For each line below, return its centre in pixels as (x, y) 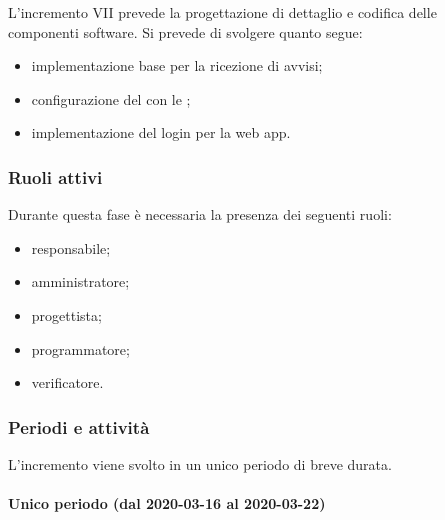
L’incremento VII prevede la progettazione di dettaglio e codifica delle (222, 12)
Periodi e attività (79, 426)
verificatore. (67, 382)
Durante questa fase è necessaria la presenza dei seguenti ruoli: (200, 214)
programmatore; (80, 348)
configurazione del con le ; (111, 98)
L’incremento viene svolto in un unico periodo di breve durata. (200, 463)
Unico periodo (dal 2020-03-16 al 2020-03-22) (167, 503)
